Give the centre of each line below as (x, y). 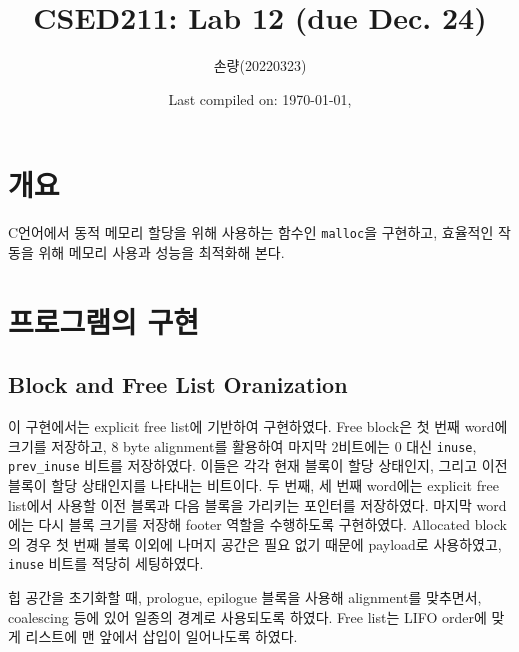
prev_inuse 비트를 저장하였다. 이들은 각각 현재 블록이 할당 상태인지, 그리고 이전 (258, 465)
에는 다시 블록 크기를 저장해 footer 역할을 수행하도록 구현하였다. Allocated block (257, 524)
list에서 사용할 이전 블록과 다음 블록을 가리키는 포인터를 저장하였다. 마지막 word (257, 504)
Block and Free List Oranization (178, 384)
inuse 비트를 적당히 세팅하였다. (106, 563)
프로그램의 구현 (104, 320)
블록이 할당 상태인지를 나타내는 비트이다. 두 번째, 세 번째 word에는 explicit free (253, 484)
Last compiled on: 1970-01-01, (260, 98)
